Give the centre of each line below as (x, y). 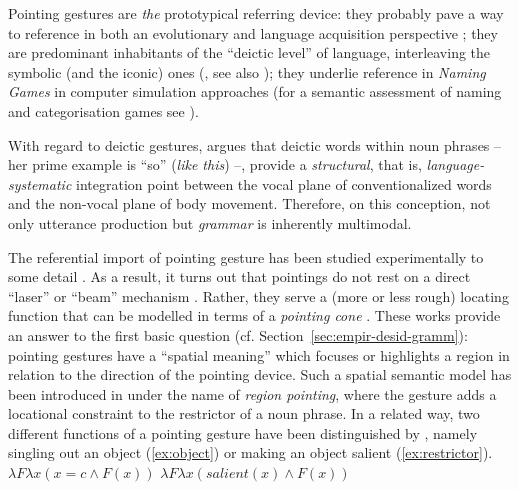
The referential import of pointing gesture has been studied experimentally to (246, 256)
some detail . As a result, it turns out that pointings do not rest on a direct (239, 276)
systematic (40, 183)
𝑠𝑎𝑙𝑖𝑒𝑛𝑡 (227, 474)
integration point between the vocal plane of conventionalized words (284, 183)
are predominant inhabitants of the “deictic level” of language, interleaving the (249, 52)
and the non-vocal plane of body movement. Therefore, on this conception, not (249, 203)
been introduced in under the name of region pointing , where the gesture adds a (252, 393)
